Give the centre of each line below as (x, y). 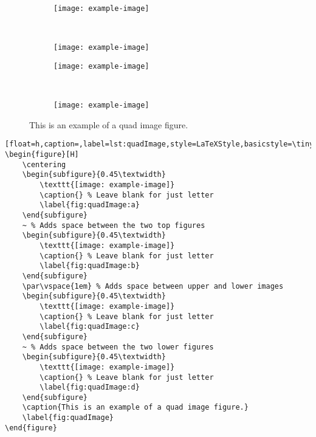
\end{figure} (31, 428)
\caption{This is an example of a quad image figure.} (135, 408)
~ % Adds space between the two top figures (114, 225)
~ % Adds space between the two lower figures (118, 347)
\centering (44, 164)
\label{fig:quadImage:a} (90, 205)
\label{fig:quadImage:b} (90, 266)
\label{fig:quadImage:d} (90, 387)
